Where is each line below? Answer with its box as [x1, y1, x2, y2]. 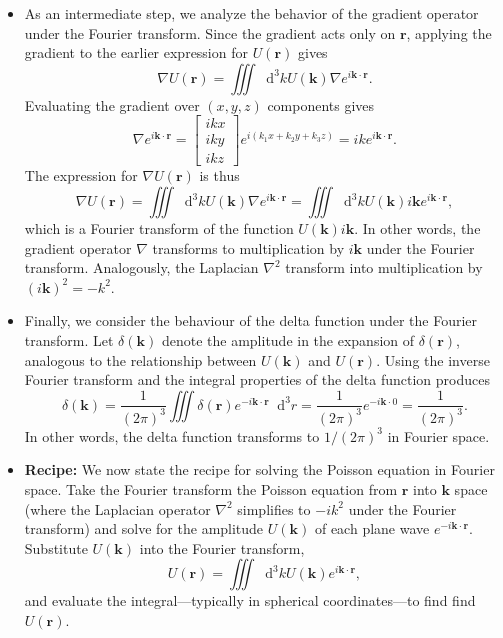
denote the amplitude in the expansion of [161, 330, 415, 351]
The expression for [24, 165, 138, 186]
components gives [267, 94, 375, 115]
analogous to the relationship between [24, 349, 257, 370]
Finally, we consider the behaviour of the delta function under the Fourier [24, 310, 478, 331]
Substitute [24, 537, 88, 558]
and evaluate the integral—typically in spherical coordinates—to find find [24, 590, 476, 611]
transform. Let [24, 330, 114, 351]
